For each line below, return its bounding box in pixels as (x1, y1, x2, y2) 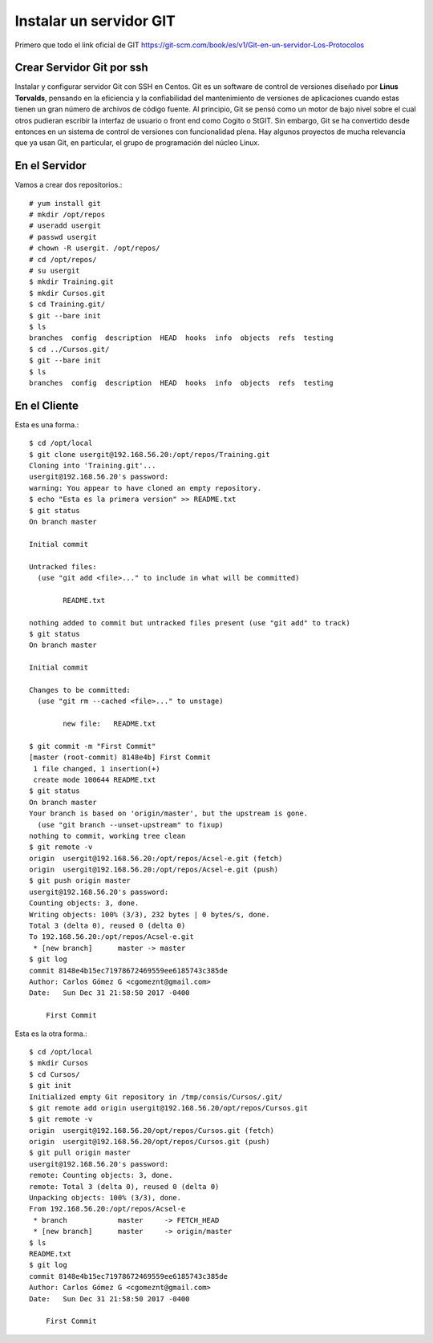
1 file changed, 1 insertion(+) (33, 764, 160, 773)
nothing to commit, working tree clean (29, 831, 186, 840)
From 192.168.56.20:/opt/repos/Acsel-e (29, 1204, 186, 1214)
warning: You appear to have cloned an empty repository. (29, 483, 262, 492)
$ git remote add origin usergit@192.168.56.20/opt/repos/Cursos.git (29, 1103, 309, 1112)
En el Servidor (14, 159, 87, 172)
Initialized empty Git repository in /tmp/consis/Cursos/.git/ (29, 1092, 283, 1102)
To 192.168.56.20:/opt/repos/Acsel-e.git (29, 932, 194, 941)
